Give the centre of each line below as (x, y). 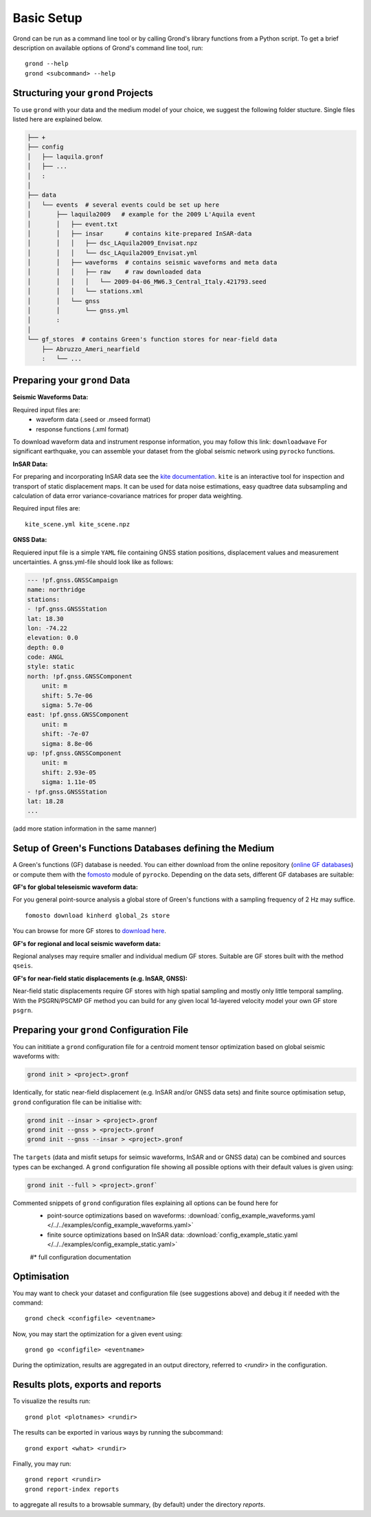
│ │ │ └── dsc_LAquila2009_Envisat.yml (112, 253)
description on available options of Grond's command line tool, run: (108, 47)
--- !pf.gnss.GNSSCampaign (72, 580)
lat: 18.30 (45, 619)
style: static (51, 667)
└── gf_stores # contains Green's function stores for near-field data (152, 339)
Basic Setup (47, 18)
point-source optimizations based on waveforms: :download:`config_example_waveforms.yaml (181, 1215)
